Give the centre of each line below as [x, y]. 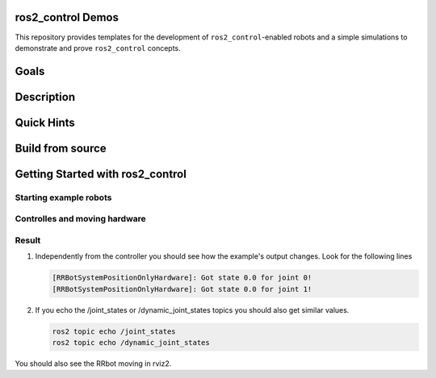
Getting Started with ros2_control [101, 174]
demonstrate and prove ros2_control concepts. [98, 48]
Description [45, 97]
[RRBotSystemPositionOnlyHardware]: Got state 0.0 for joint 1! [182, 289]
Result [28, 240]
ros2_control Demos [67, 17]
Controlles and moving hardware [81, 219]
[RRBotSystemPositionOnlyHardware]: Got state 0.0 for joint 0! [182, 278]
